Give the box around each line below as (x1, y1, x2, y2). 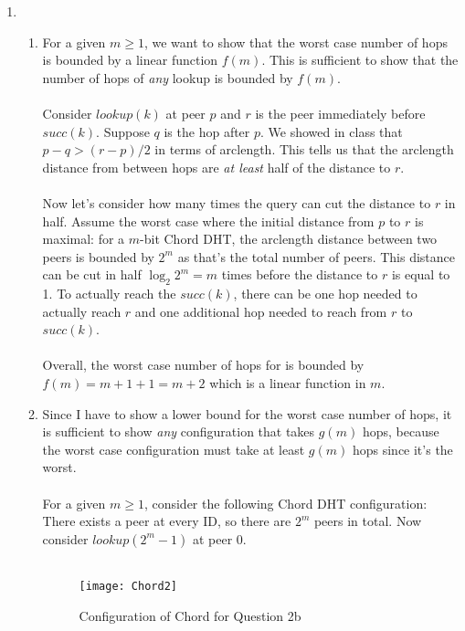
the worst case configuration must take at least (42, 439, 305, 458)
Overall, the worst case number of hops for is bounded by (42, 355, 365, 374)
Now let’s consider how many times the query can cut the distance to (42, 193, 431, 212)
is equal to (391, 265, 450, 284)
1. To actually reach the (42, 284, 176, 303)
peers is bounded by (42, 247, 154, 266)
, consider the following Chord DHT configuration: (143, 493, 428, 512)
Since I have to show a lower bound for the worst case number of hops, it (42, 404, 452, 423)
